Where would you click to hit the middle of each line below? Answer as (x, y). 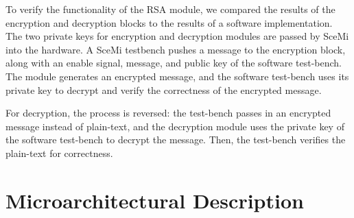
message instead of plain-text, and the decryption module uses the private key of (175, 126)
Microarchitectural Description (155, 200)
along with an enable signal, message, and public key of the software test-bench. (174, 63)
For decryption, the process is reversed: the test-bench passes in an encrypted (168, 113)
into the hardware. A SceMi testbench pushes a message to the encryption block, (176, 49)
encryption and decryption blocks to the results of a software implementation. (169, 22)
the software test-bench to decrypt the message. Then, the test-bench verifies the (176, 140)
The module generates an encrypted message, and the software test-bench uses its (177, 76)
